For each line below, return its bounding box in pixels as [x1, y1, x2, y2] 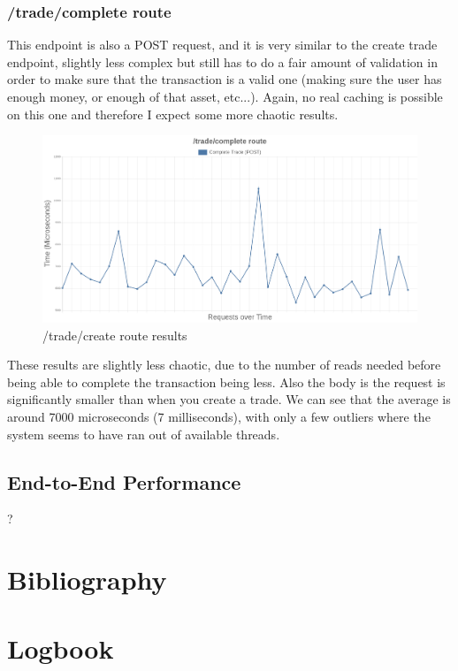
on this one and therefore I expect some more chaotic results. [7, 104, 339, 123]
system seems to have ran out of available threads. [7, 424, 280, 443]
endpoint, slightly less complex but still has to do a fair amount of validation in [7, 52, 438, 71]
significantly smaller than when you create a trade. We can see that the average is [7, 390, 451, 408]
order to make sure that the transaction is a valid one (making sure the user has [7, 70, 442, 88]
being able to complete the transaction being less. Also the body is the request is [7, 372, 446, 391]
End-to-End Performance [7, 468, 241, 495]
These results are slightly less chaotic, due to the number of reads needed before [7, 355, 441, 374]
